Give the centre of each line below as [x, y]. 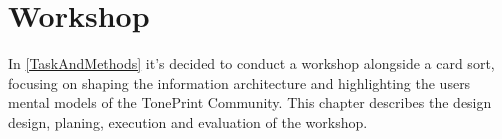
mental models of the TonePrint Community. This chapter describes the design [250, 102]
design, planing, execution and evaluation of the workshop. [188, 121]
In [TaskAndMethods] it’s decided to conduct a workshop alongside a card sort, [251, 63]
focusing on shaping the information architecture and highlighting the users [239, 82]
